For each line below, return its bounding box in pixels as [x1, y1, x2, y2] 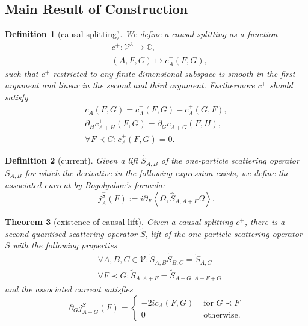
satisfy [5, 90, 28, 103]
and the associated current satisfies [5, 283, 133, 295]
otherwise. [203, 310, 241, 319]
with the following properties [13, 239, 117, 251]
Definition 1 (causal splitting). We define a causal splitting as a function [5, 28, 278, 40]
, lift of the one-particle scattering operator [145, 227, 303, 239]
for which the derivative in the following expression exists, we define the [25, 166, 289, 179]
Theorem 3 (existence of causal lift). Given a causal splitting [5, 215, 233, 227]
